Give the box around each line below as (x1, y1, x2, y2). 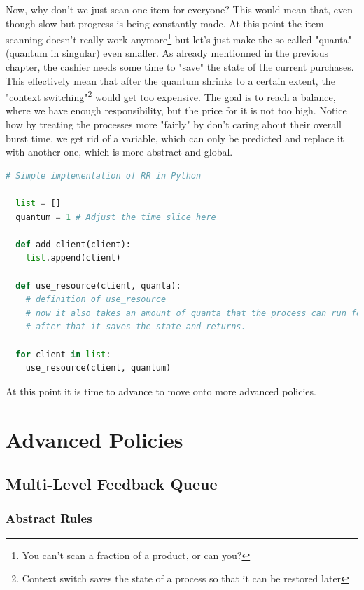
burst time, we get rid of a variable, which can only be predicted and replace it (6, 130, 344, 145)
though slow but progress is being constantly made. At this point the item (6, 15, 324, 30)
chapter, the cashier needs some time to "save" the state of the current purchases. (6, 60, 354, 74)
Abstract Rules (6, 509, 92, 527)
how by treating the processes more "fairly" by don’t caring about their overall (6, 117, 342, 132)
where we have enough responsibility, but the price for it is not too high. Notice (6, 103, 347, 118)
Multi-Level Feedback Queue (6, 473, 218, 495)
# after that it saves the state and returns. (25, 322, 246, 332)
